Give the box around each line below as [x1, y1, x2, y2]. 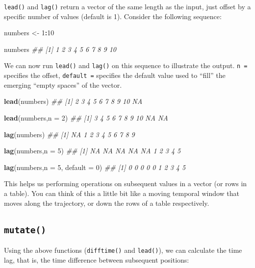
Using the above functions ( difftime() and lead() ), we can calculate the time [4, 244, 242, 255]
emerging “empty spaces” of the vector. [4, 79, 122, 90]
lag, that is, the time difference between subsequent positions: [4, 254, 189, 265]
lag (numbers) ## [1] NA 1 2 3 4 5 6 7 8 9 [4, 129, 135, 139]
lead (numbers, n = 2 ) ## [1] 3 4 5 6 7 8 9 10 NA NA [4, 112, 168, 122]
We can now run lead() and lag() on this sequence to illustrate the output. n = [4, 60, 248, 71]
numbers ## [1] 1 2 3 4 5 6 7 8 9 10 [4, 44, 116, 54]
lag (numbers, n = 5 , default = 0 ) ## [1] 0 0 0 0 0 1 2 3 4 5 [4, 162, 186, 172]
